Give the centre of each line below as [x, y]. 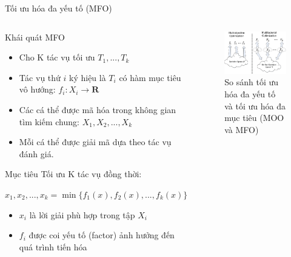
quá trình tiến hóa [53, 246]
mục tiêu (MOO [254, 118]
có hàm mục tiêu [150, 77]
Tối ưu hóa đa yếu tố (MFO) [59, 8]
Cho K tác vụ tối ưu [57, 57]
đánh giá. [36, 153]
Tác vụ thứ [40, 77]
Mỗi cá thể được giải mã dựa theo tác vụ [95, 142]
